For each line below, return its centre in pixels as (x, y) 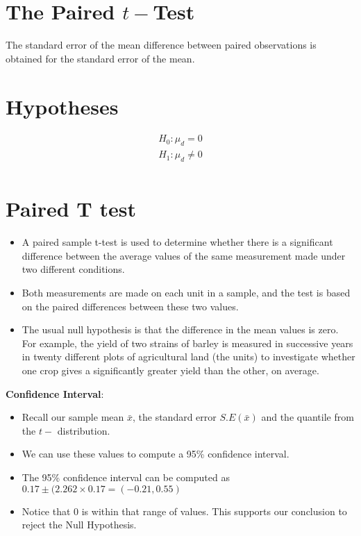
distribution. (84, 430)
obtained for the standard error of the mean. (100, 58)
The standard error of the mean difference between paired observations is (161, 45)
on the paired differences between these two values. (130, 306)
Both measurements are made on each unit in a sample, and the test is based (186, 293)
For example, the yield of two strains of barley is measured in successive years (187, 343)
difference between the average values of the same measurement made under (184, 255)
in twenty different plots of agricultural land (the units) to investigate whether (188, 357)
